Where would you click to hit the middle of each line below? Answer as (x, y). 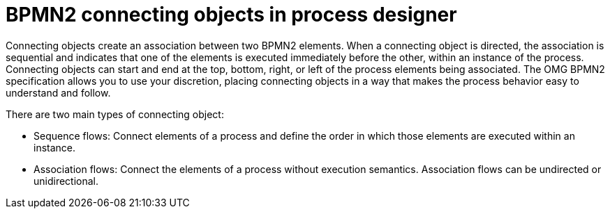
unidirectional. (66, 181)
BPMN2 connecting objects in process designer (231, 15)
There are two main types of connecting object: (115, 114)
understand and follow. (58, 92)
